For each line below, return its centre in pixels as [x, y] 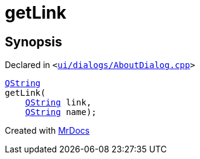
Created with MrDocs [47, 131]
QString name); [61, 112]
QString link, [58, 103]
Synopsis [34, 42]
